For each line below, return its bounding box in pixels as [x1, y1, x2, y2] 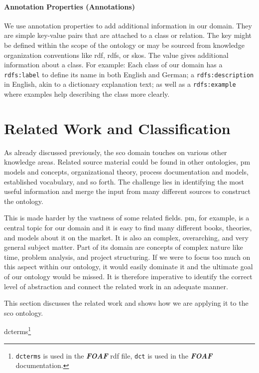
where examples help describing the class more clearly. [4, 89, 170, 99]
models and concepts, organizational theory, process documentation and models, [4, 166, 249, 177]
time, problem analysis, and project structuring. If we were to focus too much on [4, 251, 251, 262]
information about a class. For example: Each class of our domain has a [4, 59, 223, 70]
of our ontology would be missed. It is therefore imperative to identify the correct [4, 271, 253, 281]
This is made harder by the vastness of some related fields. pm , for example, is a [4, 212, 250, 223]
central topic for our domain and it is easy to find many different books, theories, [4, 222, 252, 232]
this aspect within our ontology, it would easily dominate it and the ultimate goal [4, 261, 253, 272]
